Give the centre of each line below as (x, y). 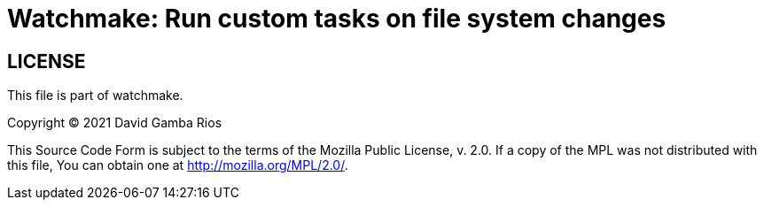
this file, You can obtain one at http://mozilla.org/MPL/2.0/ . (178, 165)
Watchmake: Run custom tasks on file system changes (337, 19)
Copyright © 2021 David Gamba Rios (115, 123)
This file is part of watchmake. (95, 96)
